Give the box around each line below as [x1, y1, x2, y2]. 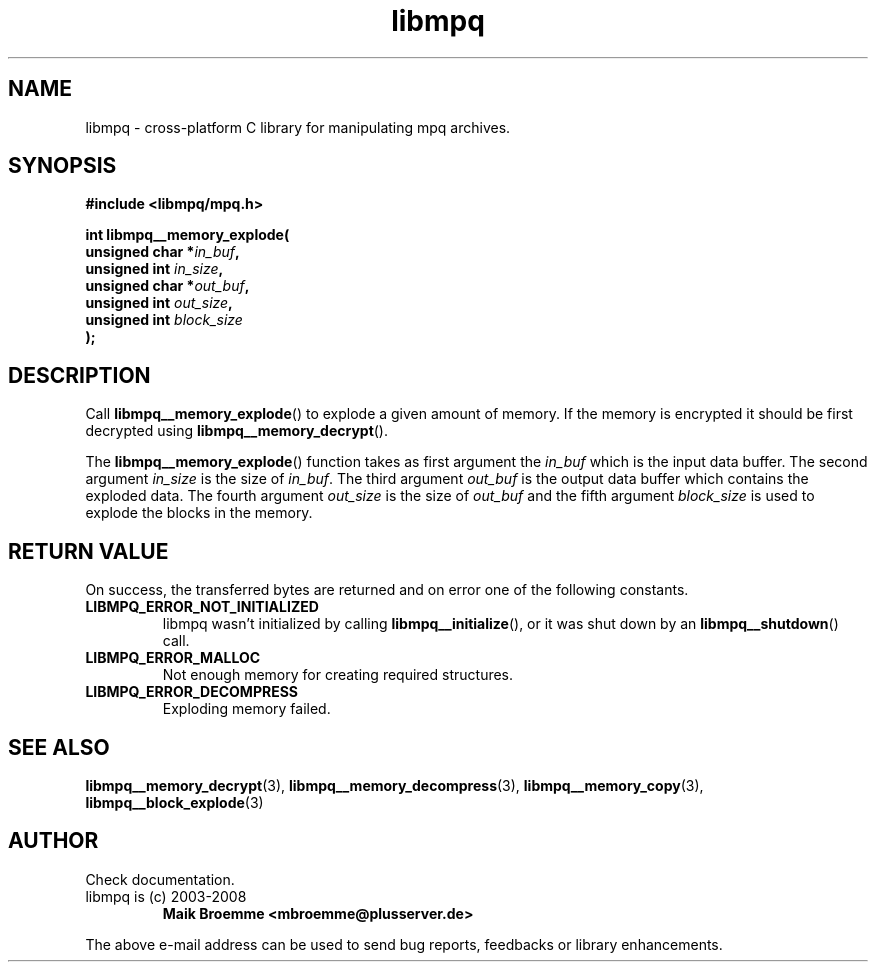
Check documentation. [85, 870, 235, 888]
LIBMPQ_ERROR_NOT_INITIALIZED [85, 598, 319, 616]
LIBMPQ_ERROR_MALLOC [85, 649, 261, 667]
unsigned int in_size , [85, 260, 224, 278]
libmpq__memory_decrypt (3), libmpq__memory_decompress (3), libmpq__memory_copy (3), [85, 776, 704, 794]
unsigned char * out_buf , [85, 277, 250, 295]
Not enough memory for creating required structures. [162, 666, 514, 684]
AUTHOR [8, 828, 99, 854]
